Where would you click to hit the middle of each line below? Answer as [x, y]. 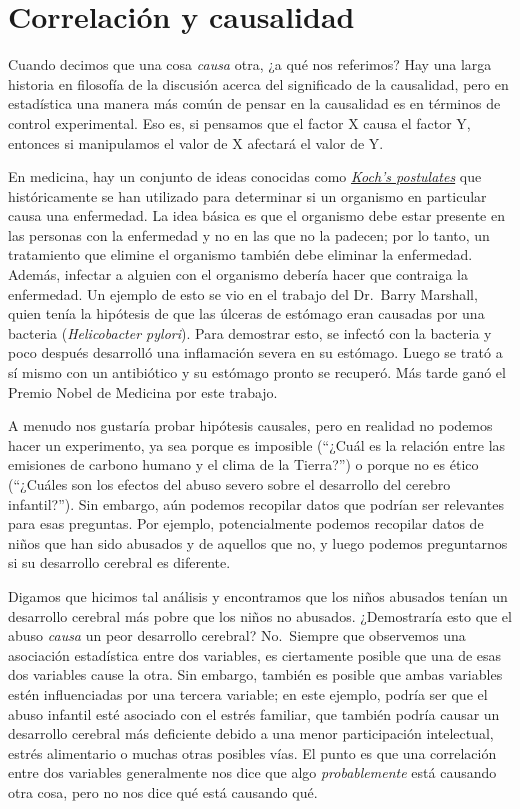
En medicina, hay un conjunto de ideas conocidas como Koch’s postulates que [245, 176]
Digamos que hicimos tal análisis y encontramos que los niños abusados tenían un [258, 595]
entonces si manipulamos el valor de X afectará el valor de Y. [196, 142]
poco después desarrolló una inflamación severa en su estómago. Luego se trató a [255, 352]
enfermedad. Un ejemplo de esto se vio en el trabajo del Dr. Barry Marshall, [243, 293]
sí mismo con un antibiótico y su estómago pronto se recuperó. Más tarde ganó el [257, 372]
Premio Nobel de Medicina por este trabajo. [143, 391]
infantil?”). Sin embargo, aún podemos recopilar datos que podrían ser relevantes [256, 503]
